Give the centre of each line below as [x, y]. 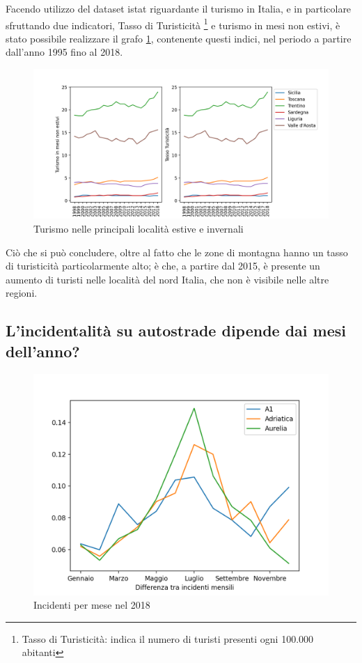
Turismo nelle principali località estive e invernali [139, 228]
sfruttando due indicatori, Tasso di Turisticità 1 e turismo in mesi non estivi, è [173, 24]
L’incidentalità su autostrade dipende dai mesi [176, 330]
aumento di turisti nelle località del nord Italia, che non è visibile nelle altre [167, 279]
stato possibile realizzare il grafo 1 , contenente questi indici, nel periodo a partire [179, 38]
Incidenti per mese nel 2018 [92, 605]
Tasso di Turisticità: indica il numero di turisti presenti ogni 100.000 [168, 638]
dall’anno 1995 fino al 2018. [64, 52]
